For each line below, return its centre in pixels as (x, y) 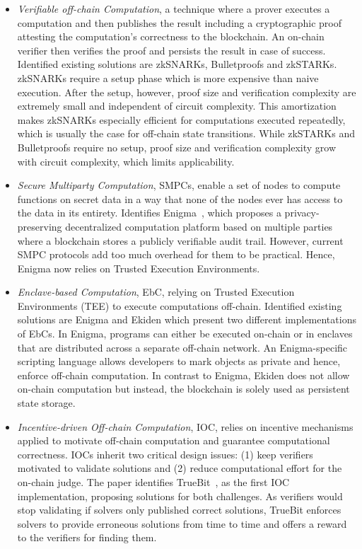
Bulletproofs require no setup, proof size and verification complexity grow (177, 147)
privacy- (302, 213)
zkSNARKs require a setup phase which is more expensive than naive (168, 77)
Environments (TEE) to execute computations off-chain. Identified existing (180, 305)
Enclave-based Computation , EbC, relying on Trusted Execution (156, 292)
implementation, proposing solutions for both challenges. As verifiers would (180, 496)
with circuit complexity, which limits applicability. (126, 161)
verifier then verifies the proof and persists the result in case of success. (171, 50)
